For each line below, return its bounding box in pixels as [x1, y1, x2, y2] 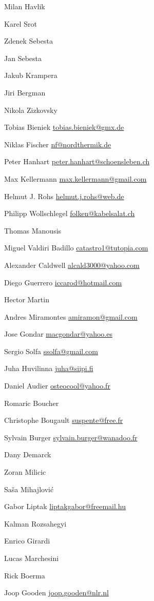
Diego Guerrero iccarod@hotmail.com [4, 277, 122, 287]
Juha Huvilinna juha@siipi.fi [4, 363, 93, 374]
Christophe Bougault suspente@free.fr [4, 415, 123, 425]
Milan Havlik [4, 1, 45, 11]
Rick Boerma [4, 570, 45, 580]
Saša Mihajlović [4, 483, 54, 494]
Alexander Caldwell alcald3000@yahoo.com [4, 259, 140, 270]
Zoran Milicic [4, 467, 46, 477]
